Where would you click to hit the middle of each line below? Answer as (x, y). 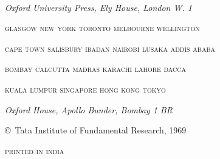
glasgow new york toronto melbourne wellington (102, 28)
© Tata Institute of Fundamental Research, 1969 (96, 130)
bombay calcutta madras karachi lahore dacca (96, 69)
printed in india (35, 150)
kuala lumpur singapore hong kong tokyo (85, 89)
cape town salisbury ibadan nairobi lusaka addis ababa (110, 48)
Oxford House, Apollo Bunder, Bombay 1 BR (89, 109)
